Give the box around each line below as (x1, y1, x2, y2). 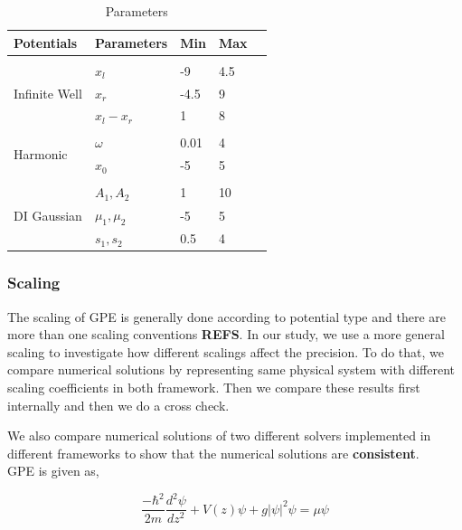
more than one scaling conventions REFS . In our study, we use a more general (7, 325, 445, 344)
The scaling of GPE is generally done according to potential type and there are (7, 307, 446, 326)
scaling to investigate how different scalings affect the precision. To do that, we (7, 342, 445, 361)
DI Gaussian (14, 205, 82, 224)
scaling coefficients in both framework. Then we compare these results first (7, 377, 420, 396)
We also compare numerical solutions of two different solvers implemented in (7, 426, 431, 445)
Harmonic (14, 144, 68, 163)
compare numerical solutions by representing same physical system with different (7, 360, 455, 379)
